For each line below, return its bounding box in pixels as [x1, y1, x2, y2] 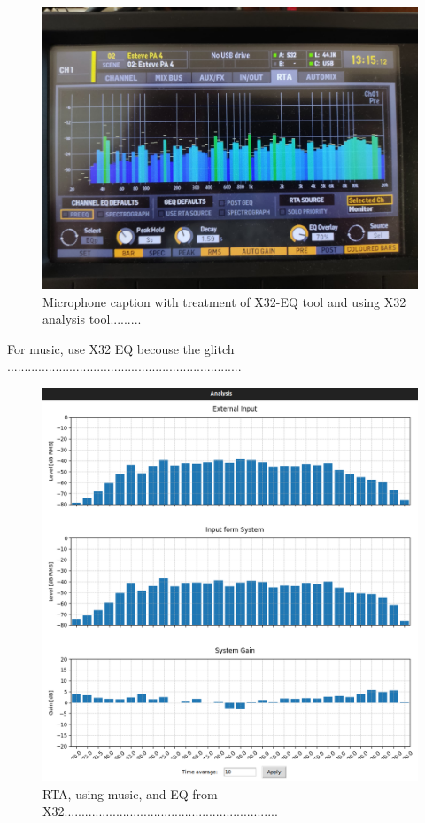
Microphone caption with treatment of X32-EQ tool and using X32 [42, 292, 406, 310]
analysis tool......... [42, 310, 142, 328]
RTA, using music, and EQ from [42, 784, 218, 803]
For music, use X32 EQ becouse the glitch [7, 339, 235, 357]
